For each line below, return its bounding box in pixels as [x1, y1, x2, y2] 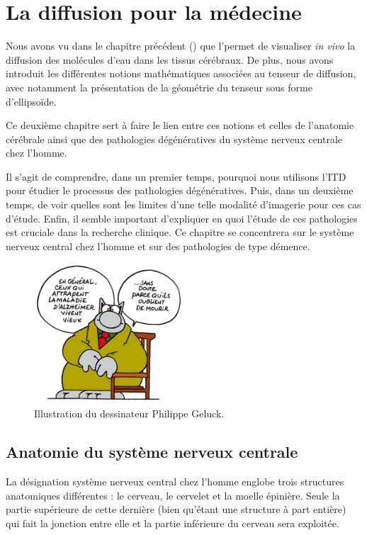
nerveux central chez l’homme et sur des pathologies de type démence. [6, 238, 310, 253]
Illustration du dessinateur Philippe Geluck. [34, 406, 225, 421]
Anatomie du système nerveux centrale [6, 441, 298, 463]
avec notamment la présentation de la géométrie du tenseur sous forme [6, 79, 312, 94]
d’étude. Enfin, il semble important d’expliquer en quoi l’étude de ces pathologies [6, 210, 358, 225]
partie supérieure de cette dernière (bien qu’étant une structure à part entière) [6, 502, 346, 517]
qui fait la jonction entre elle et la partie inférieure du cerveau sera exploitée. [6, 516, 339, 531]
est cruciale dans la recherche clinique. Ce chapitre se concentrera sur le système [6, 225, 354, 240]
